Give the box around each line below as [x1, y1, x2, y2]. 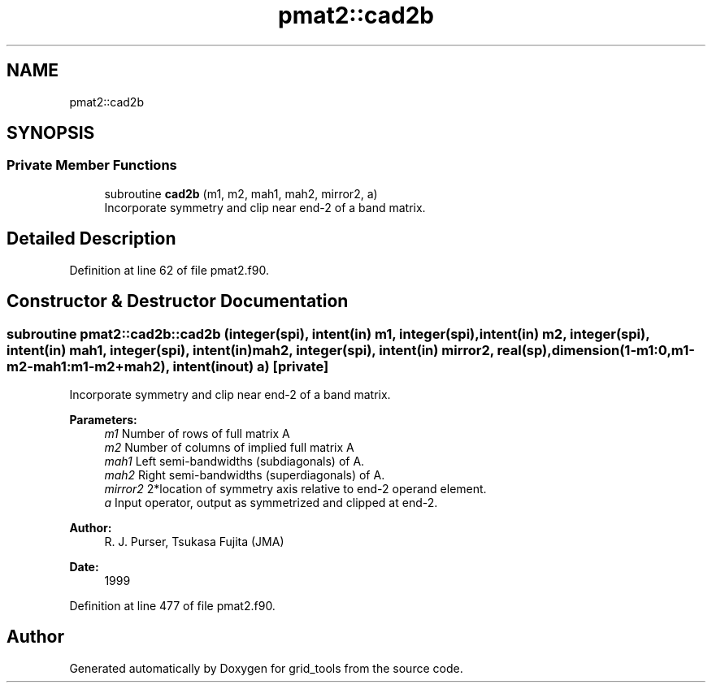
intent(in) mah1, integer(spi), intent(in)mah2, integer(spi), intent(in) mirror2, [7, 341, 494, 358]
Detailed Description [7, 228, 176, 249]
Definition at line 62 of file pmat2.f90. [69, 262, 269, 277]
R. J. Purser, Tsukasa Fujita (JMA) [104, 534, 284, 548]
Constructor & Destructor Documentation [7, 291, 349, 312]
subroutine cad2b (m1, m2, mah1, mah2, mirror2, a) [104, 186, 378, 201]
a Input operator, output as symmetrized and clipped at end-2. [104, 495, 438, 509]
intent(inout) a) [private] [172, 357, 329, 375]
